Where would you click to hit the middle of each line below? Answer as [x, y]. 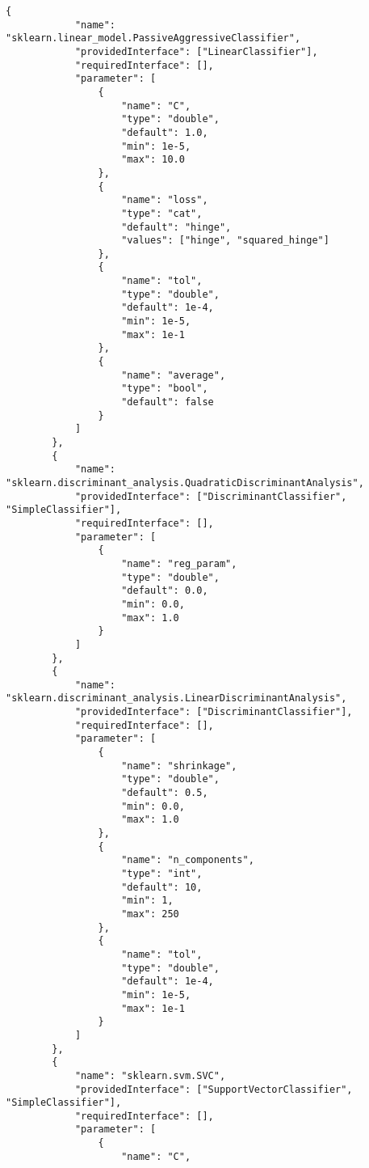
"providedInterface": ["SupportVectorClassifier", [214, 1089]
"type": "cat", [162, 213]
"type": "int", [162, 874]
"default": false [168, 402]
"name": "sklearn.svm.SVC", [150, 1075]
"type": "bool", [165, 389]
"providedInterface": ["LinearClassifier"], [196, 51]
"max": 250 [150, 914]
